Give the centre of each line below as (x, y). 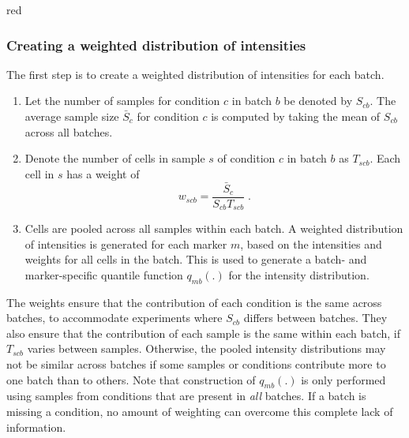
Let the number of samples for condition (122, 101)
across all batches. (69, 131)
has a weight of (103, 173)
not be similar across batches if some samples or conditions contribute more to (196, 364)
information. (36, 427)
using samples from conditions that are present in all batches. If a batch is (186, 396)
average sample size (72, 116)
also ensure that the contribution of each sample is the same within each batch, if (203, 333)
